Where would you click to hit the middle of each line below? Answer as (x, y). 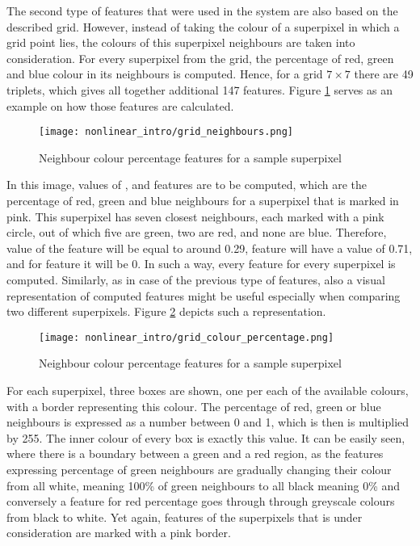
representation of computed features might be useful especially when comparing (204, 295)
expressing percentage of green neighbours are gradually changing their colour (199, 469)
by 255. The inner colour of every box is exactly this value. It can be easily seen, (206, 437)
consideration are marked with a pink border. (119, 533)
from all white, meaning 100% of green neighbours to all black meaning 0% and (204, 485)
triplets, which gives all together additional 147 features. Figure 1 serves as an (200, 89)
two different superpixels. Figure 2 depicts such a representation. (166, 311)
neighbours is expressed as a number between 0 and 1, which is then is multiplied (208, 422)
